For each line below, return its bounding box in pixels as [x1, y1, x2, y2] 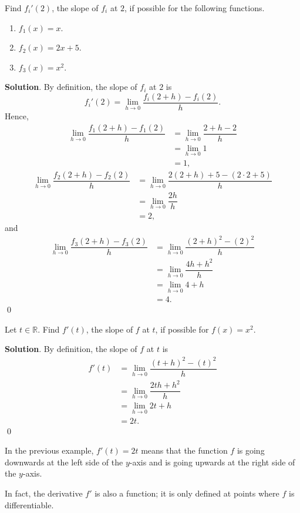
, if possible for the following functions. [124, 2, 265, 14]
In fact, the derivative [5, 487, 83, 499]
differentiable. [5, 498, 54, 511]
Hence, [5, 110, 29, 122]
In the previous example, [5, 444, 94, 457]
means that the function [141, 444, 228, 457]
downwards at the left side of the [5, 455, 123, 468]
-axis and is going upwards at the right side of [129, 455, 295, 468]
